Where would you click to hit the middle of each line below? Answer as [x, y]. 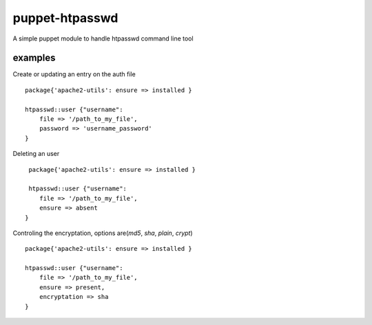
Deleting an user [36, 154]
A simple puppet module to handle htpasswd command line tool [103, 38]
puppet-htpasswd [65, 18]
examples [34, 58]
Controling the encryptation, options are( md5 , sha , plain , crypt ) [103, 233]
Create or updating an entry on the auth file [74, 74]
